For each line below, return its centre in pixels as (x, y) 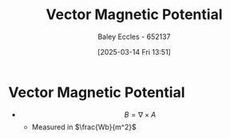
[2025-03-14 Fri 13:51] (134, 52)
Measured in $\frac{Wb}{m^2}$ (84, 127)
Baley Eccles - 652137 (134, 37)
